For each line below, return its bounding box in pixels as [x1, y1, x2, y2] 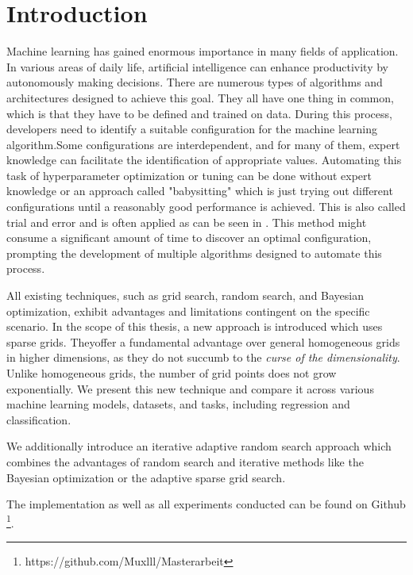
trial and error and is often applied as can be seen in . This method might [6, 213, 367, 230]
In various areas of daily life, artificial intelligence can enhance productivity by [6, 58, 389, 75]
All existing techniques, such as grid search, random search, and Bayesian [6, 287, 365, 304]
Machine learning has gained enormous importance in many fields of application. [6, 43, 399, 59]
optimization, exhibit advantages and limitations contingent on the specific [6, 302, 370, 319]
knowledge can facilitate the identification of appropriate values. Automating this [6, 151, 402, 168]
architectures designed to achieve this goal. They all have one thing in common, [6, 89, 394, 105]
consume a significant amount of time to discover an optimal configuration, [6, 229, 372, 246]
